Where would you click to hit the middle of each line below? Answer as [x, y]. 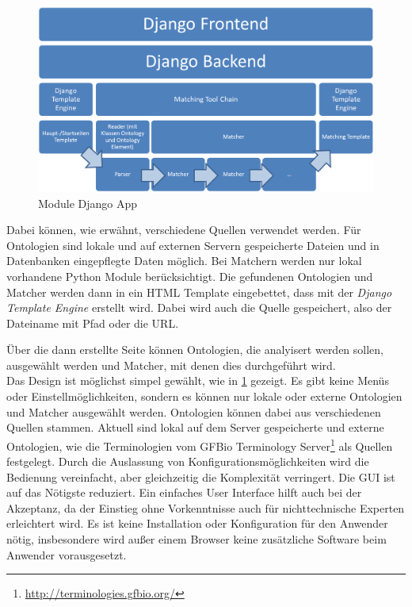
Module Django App [88, 203]
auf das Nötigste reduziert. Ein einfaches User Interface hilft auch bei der [184, 492]
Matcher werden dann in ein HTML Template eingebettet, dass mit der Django [199, 292]
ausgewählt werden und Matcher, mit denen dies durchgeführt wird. [171, 365]
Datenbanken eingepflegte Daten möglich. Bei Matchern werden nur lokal [184, 261]
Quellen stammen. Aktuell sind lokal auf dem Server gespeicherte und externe [195, 427]
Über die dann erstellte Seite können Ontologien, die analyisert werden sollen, [195, 350]
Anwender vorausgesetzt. [67, 554]
